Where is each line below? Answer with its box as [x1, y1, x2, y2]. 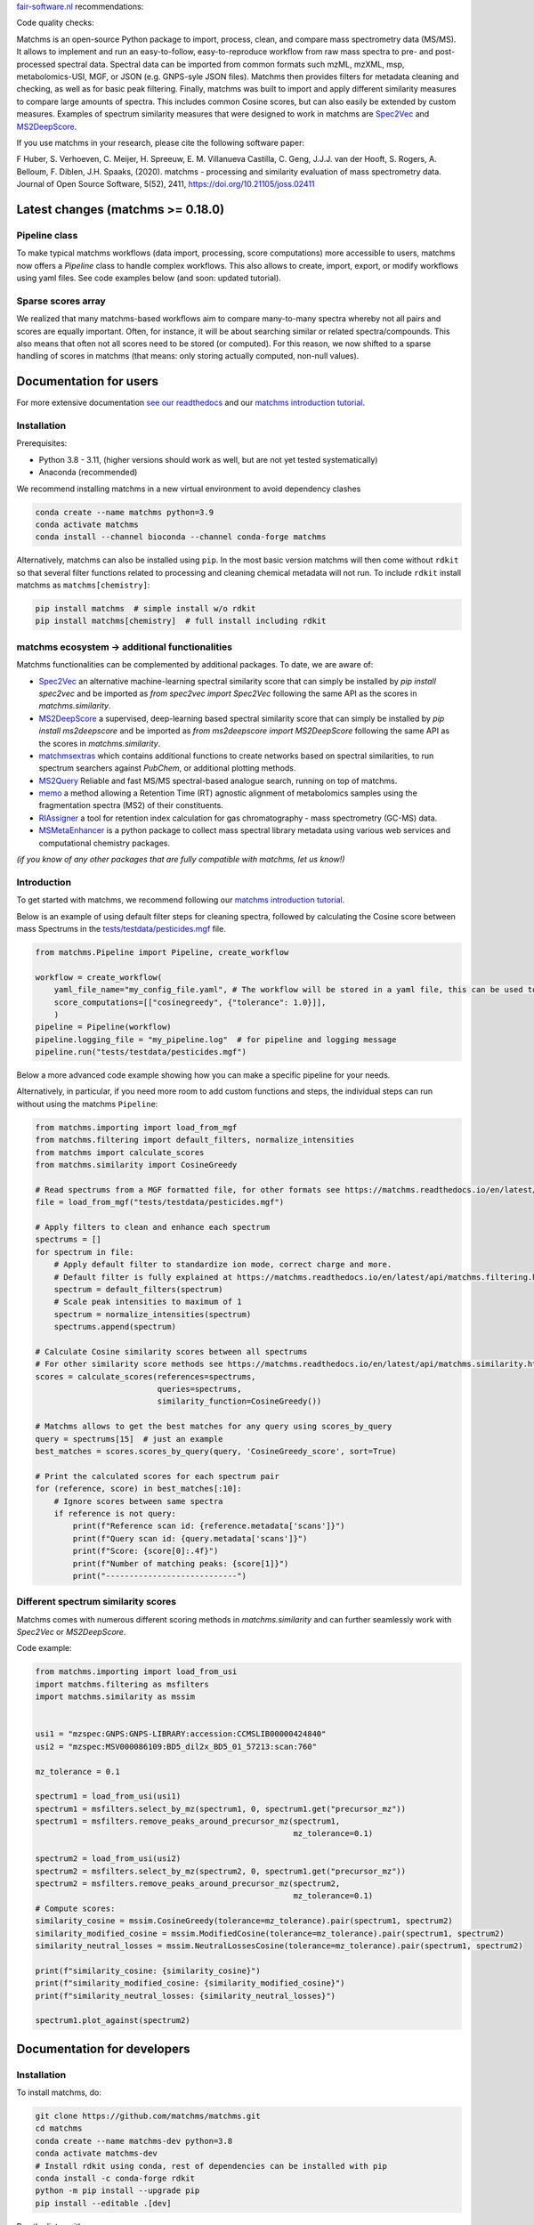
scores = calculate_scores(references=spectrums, [35, 1371, 256, 1381]
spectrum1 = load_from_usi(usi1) [35, 1792, 182, 1801]
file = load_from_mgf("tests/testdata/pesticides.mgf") [35, 1197, 285, 1208]
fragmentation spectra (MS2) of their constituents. [38, 800, 224, 811]
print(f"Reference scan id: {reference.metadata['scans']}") [72, 1521, 345, 1531]
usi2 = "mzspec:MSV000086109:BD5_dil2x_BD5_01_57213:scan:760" [35, 1741, 318, 1752]
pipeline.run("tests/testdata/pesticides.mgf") [35, 1047, 247, 1057]
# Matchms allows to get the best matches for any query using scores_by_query [35, 1421, 392, 1432]
